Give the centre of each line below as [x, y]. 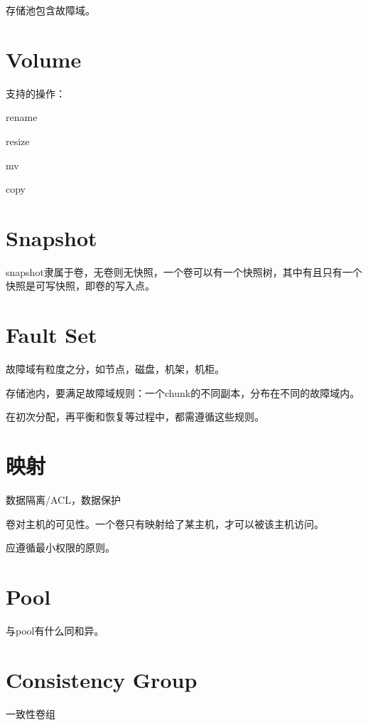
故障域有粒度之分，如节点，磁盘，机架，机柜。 [115, 369]
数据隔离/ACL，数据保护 [63, 500]
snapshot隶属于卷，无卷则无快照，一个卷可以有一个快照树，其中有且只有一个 [184, 271]
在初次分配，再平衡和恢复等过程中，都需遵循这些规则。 [135, 417]
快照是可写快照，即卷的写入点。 [80, 286]
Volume [44, 59]
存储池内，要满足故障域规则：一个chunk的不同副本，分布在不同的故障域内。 [183, 392]
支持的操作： [36, 93]
